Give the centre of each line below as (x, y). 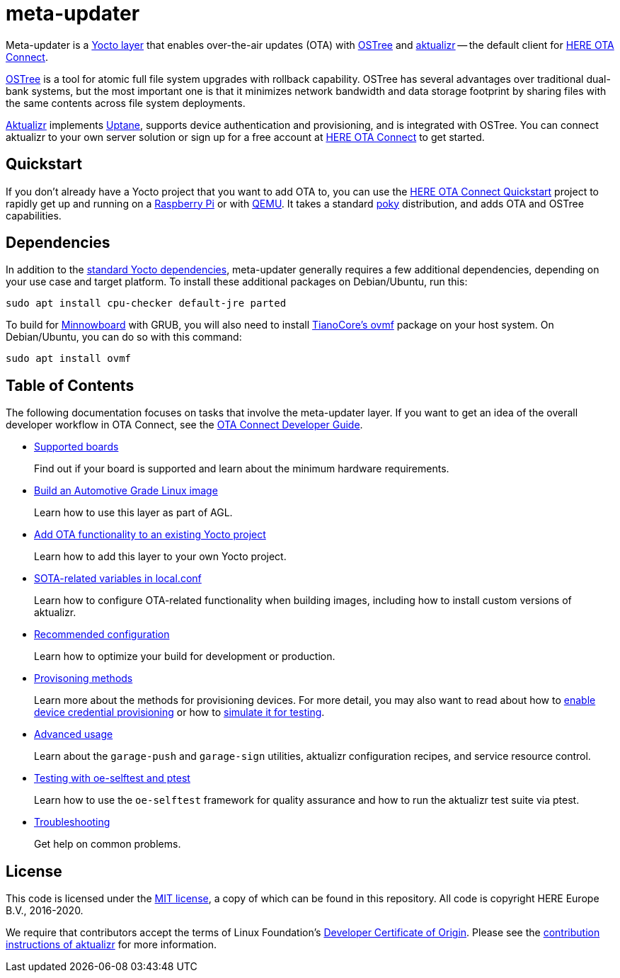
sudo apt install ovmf (69, 359)
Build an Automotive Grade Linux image (126, 491)
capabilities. (34, 215)
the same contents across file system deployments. (126, 103)
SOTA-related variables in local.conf (118, 579)
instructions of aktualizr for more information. (111, 945)
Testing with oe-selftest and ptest (112, 778)
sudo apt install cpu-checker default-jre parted (146, 303)
